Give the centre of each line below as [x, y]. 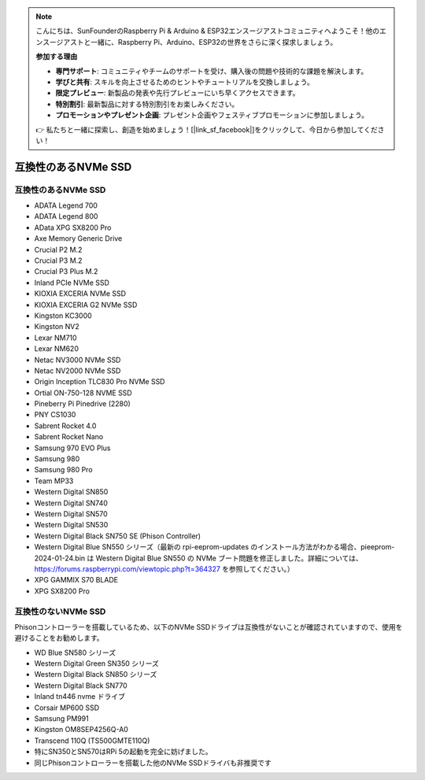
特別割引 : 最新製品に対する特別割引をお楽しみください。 [147, 104]
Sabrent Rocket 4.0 [65, 426]
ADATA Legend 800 [66, 216]
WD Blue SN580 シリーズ [75, 652]
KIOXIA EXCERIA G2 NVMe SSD [86, 305]
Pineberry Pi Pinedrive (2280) [83, 404]
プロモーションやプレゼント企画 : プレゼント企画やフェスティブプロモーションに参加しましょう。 [212, 115]
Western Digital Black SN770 [81, 686]
